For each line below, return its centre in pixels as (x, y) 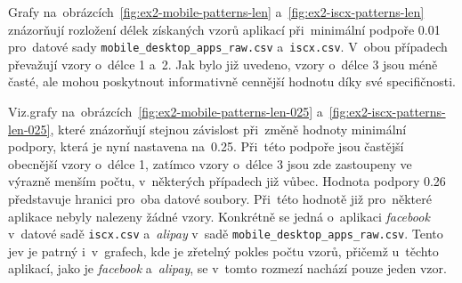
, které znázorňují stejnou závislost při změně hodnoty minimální (228, 129)
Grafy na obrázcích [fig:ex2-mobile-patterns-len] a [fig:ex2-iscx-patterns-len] (216, 12)
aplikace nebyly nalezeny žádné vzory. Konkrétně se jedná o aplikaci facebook (219, 216)
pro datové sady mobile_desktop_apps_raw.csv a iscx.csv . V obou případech (228, 47)
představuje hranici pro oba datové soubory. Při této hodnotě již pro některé (220, 198)
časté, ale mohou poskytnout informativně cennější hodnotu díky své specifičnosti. (232, 81)
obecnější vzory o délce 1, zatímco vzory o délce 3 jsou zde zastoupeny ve (210, 163)
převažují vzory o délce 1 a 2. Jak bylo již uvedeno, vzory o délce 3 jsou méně (223, 64)
